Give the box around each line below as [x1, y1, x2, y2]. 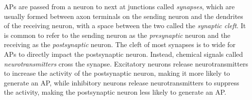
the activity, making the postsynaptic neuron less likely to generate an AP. [4, 87, 226, 97]
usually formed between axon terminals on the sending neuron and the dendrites [4, 11, 243, 21]
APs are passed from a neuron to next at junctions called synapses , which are [4, 1, 235, 11]
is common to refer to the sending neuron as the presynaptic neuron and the [4, 30, 231, 40]
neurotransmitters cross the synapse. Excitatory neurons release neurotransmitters [4, 58, 248, 68]
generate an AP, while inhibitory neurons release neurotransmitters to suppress [4, 77, 239, 87]
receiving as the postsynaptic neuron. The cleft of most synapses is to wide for [4, 39, 236, 50]
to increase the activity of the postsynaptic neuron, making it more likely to [4, 68, 230, 78]
